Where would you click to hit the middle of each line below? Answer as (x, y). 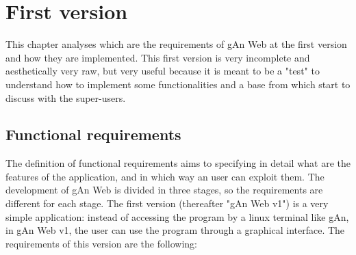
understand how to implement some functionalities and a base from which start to (178, 84)
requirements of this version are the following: (101, 243)
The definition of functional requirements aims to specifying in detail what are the (178, 163)
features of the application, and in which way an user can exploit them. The (165, 176)
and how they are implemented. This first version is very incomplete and (158, 57)
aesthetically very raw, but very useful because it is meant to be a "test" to (163, 71)
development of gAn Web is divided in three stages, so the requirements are (164, 190)
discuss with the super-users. (66, 97)
